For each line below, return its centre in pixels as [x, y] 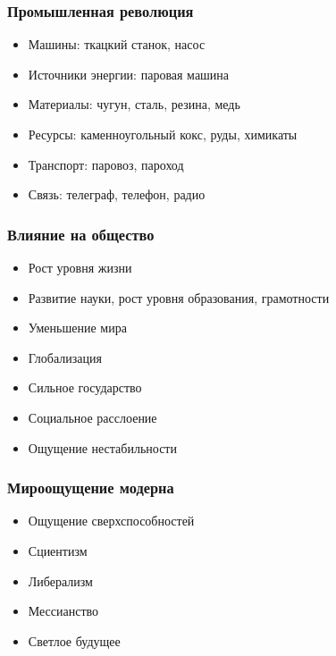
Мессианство [63, 611]
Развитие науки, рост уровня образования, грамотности [179, 297]
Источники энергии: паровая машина [129, 74]
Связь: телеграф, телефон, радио [117, 194]
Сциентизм [58, 550]
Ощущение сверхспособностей [111, 521]
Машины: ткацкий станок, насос [117, 44]
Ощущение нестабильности [102, 447]
